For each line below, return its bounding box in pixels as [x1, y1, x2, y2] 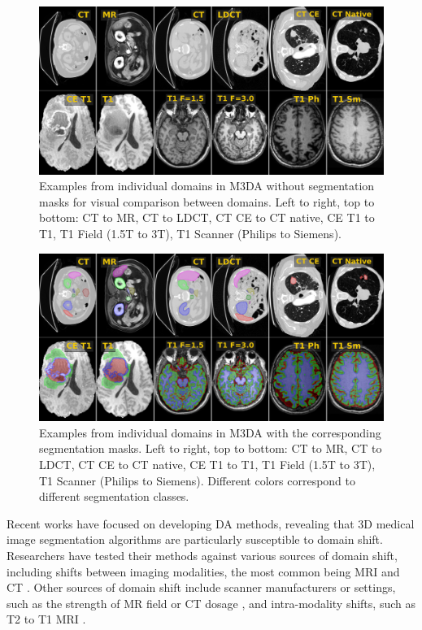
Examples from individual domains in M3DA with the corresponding [39, 424, 381, 441]
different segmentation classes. [39, 488, 189, 505]
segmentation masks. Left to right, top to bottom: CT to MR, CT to [39, 440, 382, 457]
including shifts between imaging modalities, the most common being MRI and [7, 563, 400, 580]
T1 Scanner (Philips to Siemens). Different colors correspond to [39, 471, 356, 489]
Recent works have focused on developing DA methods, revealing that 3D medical [7, 515, 415, 532]
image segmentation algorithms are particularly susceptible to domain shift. [7, 531, 383, 548]
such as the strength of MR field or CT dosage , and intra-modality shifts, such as [7, 594, 415, 611]
